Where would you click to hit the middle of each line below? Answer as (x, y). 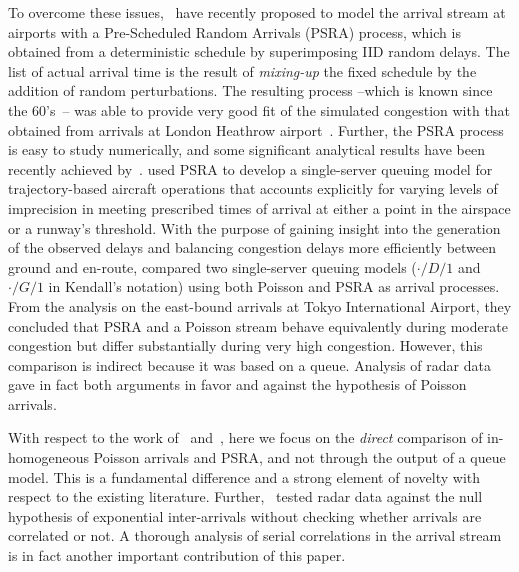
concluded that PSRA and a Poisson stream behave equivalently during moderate (258, 325)
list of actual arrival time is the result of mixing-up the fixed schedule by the (242, 70)
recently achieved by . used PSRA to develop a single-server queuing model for (250, 168)
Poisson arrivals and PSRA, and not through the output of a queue (299, 457)
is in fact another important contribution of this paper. (177, 555)
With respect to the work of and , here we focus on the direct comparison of (245, 437)
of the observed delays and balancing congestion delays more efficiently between (252, 247)
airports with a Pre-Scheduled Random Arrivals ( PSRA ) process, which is (234, 31)
